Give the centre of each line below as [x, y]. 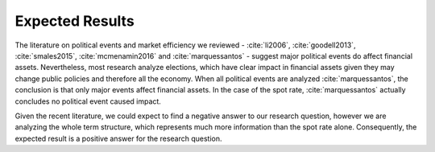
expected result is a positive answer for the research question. [118, 138]
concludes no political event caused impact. [88, 101]
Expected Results [75, 21]
